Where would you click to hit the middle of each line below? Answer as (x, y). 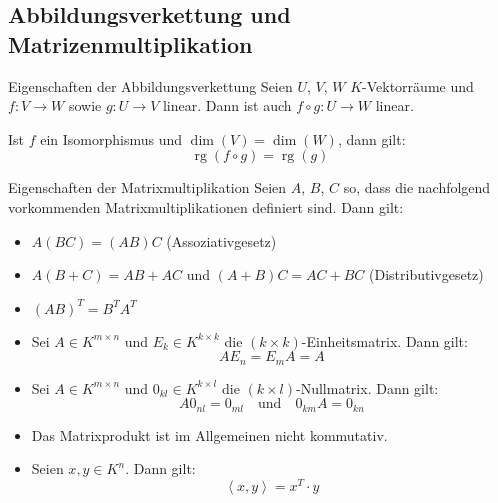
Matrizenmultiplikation (130, 43)
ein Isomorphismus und (111, 138)
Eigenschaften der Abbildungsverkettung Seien (150, 85)
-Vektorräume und (418, 85)
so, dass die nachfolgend (417, 187)
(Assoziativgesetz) (221, 240)
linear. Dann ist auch (227, 105)
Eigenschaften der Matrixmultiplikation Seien (147, 187)
